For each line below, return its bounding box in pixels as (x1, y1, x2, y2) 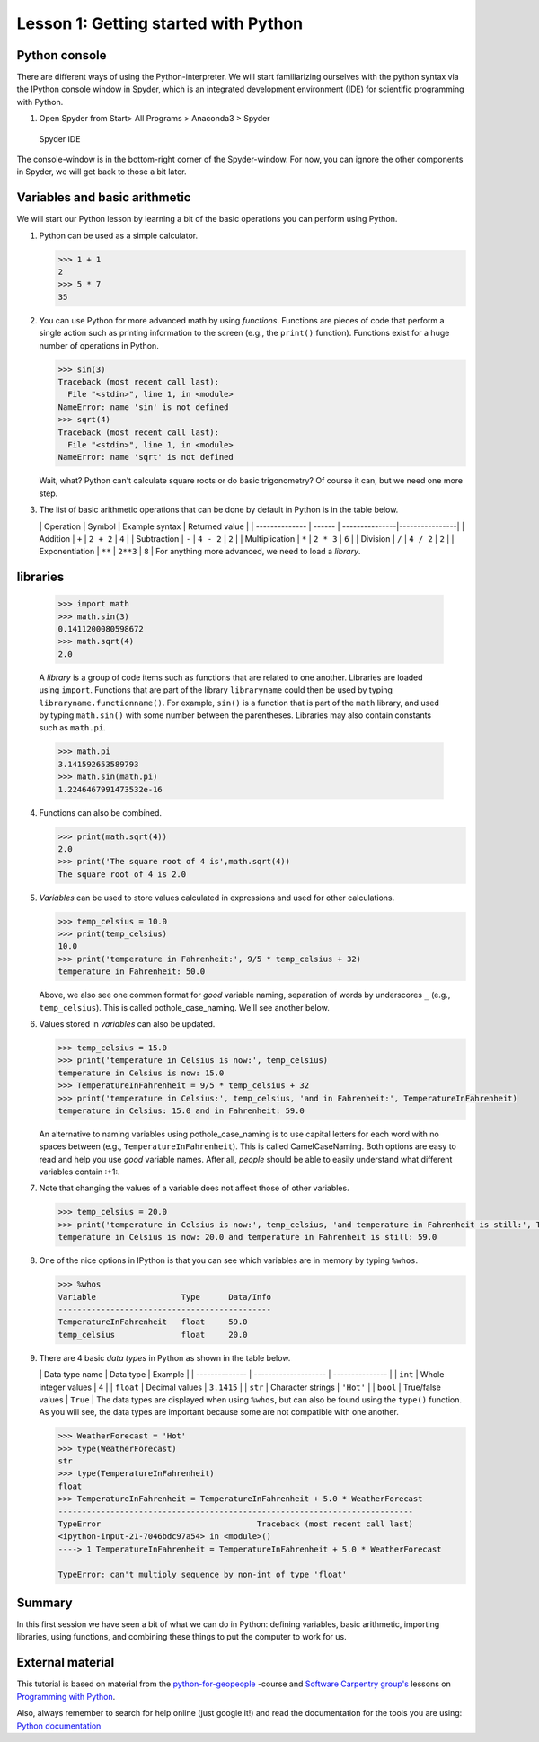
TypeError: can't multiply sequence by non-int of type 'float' (57, 1569, 348, 1579)
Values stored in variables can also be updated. (39, 1018, 216, 1029)
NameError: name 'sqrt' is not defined (57, 452, 234, 463)
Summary (16, 1596, 73, 1610)
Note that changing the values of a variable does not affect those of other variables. (39, 1182, 349, 1194)
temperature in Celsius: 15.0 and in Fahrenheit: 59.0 (57, 1105, 305, 1116)
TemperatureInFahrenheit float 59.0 (57, 1317, 248, 1327)
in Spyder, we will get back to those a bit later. (16, 166, 187, 177)
